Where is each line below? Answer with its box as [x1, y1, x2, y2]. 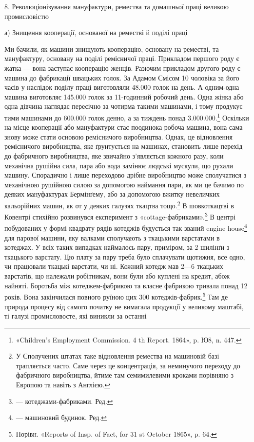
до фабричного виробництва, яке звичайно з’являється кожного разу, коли [4, 150, 224, 161]
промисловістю [4, 11, 49, 21]
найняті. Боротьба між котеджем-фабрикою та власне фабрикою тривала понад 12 [4, 280, 248, 290]
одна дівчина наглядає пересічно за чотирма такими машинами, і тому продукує [4, 101, 243, 111]
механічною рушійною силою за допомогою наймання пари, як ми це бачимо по [4, 179, 244, 189]
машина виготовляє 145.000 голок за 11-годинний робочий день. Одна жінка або [4, 91, 244, 101]
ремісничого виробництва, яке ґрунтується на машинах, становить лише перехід [4, 141, 243, 151]
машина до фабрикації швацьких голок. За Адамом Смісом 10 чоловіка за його [4, 72, 239, 82]
